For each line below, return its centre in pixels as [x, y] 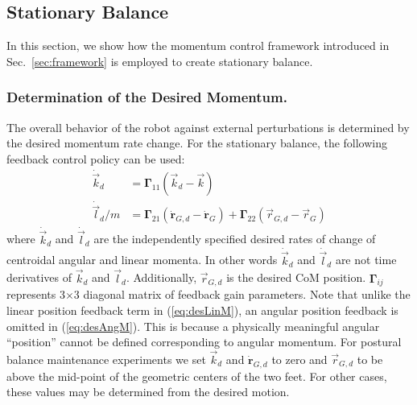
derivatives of [39, 277]
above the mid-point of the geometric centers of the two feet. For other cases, [197, 376]
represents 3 [36, 294]
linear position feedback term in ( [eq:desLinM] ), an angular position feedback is [202, 310]
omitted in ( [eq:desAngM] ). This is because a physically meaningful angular [193, 326]
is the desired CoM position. [296, 277]
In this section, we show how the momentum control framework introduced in [198, 45]
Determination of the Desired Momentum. [147, 97]
